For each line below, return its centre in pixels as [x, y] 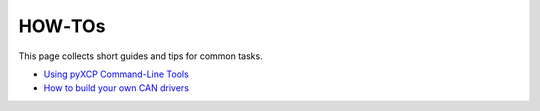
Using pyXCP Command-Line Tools [116, 74]
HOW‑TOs [62, 26]
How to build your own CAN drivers [116, 88]
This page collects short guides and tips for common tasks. [141, 56]
